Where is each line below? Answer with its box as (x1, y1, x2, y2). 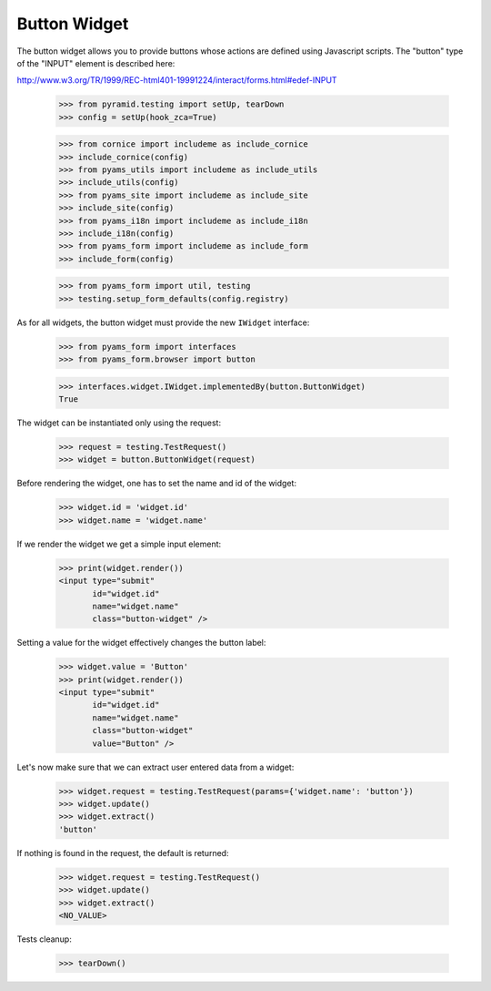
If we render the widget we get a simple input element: (16, 538, 222, 549)
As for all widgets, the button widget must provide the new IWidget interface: (16, 317, 310, 328)
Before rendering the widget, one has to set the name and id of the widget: (16, 478, 297, 489)
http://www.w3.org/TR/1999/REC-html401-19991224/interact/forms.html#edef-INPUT (16, 75, 337, 86)
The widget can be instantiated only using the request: (16, 417, 222, 428)
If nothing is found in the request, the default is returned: (16, 847, 229, 858)
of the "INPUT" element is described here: (16, 57, 175, 68)
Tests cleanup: (16, 934, 72, 945)
